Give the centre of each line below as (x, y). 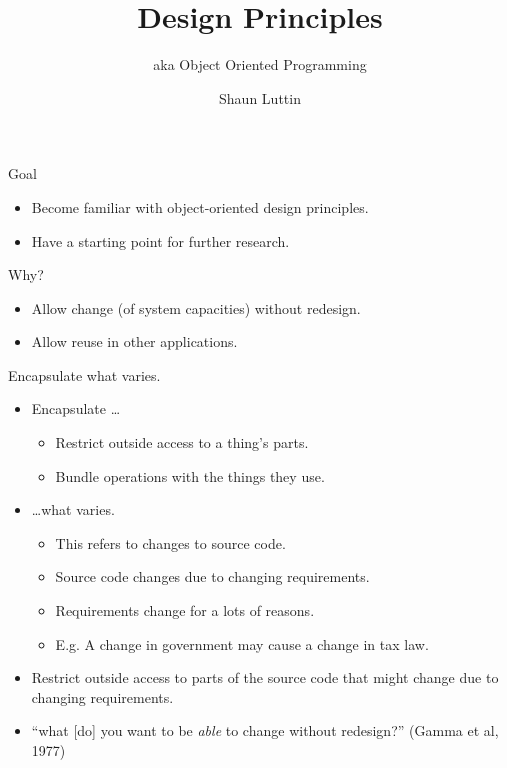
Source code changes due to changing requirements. (212, 576)
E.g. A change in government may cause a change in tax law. (242, 643)
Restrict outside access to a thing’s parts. (182, 442)
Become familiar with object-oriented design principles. (200, 206)
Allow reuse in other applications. (134, 341)
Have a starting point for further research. (160, 240)
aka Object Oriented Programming (260, 64)
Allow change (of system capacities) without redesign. (196, 307)
